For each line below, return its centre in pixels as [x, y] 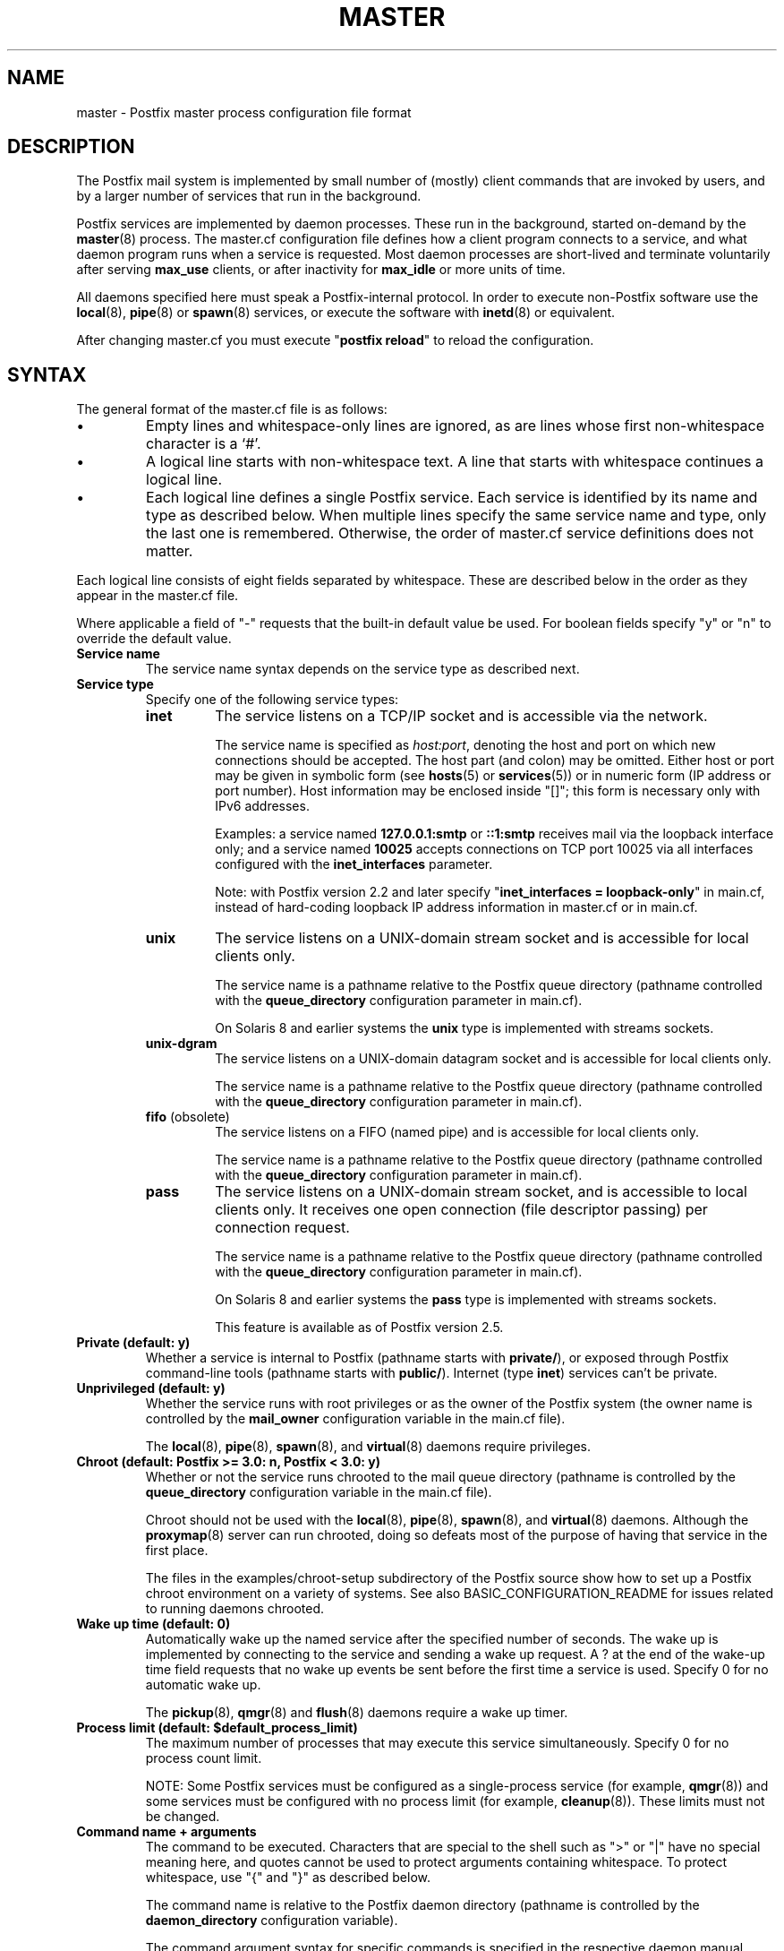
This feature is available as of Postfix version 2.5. [359, 1328]
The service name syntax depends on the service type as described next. [362, 669]
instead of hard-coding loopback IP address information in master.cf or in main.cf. [456, 907]
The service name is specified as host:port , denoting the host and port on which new [465, 745]
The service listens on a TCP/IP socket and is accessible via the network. [461, 716]
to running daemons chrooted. [235, 1609]
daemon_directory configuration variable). [272, 1921]
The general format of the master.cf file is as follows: [232, 409]
